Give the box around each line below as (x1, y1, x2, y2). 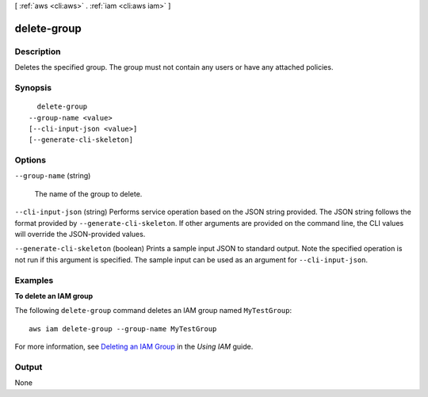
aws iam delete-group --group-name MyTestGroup (29, 324, 217, 333)
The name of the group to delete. (34, 189, 143, 198)
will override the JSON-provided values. (14, 229, 146, 239)
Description (14, 46, 61, 57)
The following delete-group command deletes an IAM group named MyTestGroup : (14, 306, 292, 315)
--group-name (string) (14, 171, 91, 181)
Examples (14, 274, 54, 285)
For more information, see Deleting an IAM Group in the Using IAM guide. (14, 342, 254, 352)
